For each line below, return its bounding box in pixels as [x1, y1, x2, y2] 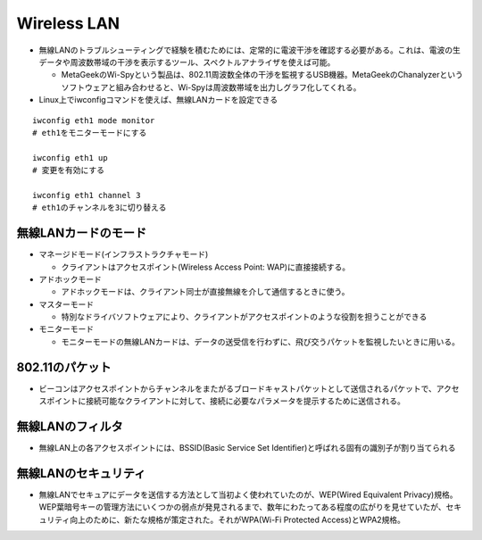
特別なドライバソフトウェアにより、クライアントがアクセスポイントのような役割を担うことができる [61, 312, 428, 322]
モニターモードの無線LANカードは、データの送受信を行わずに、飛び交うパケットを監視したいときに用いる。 [61, 336, 460, 347]
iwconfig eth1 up [32, 153, 108, 162]
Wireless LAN [16, 13, 120, 33]
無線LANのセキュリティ [16, 465, 146, 481]
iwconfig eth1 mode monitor [32, 115, 155, 125]
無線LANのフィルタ [16, 419, 124, 434]
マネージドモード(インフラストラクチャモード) [38, 249, 209, 260]
